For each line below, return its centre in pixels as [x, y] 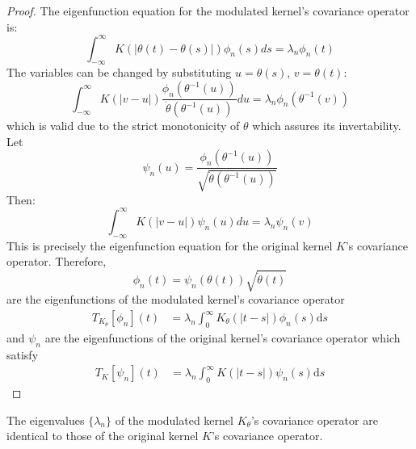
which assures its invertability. [327, 126]
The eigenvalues [46, 420]
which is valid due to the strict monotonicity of [123, 126]
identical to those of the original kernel [103, 436]
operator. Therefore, [57, 261]
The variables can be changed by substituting [119, 72]
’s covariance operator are [314, 420]
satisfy [23, 354]
